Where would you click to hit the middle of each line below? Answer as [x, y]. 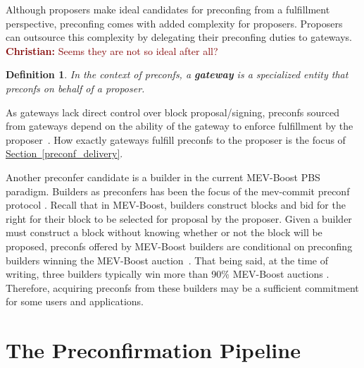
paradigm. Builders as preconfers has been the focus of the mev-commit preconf [178, 191]
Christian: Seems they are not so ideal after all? [112, 50]
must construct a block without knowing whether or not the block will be [164, 232]
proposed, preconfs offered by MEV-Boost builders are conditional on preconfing [179, 246]
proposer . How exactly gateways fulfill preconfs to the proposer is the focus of [176, 139]
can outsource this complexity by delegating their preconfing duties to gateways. [179, 37]
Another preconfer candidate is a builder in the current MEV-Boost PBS [163, 177]
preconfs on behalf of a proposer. [75, 88]
